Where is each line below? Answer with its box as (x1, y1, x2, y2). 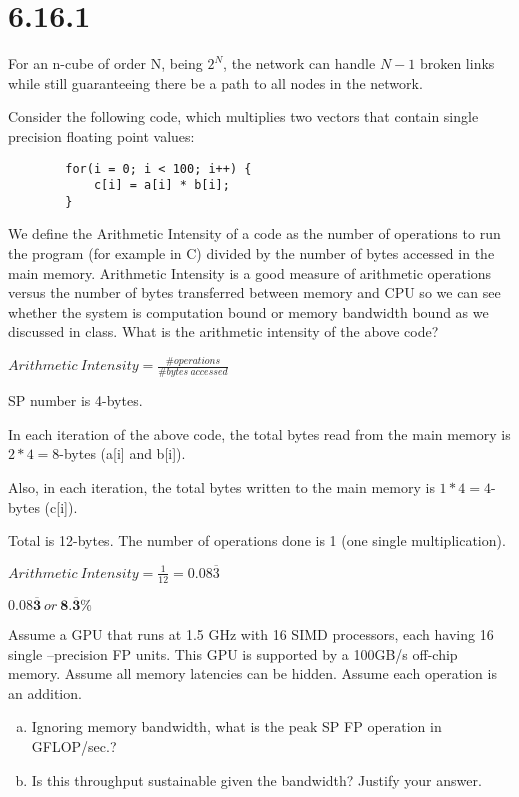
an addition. (8, 682, 82, 703)
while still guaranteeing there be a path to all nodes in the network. (8, 72, 423, 93)
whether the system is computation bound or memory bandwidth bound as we (8, 301, 489, 322)
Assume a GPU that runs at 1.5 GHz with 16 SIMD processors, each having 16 (8, 624, 494, 644)
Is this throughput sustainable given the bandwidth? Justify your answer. (31, 769, 482, 790)
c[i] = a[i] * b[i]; (93, 178, 230, 193)
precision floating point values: (8, 125, 195, 146)
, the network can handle (223, 53, 376, 74)
